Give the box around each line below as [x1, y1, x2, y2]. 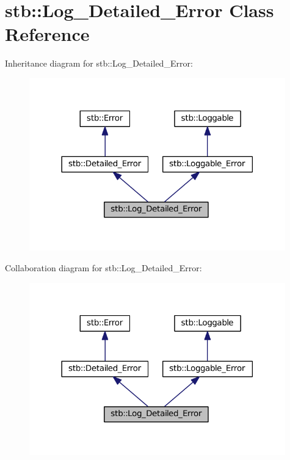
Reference [5, 21, 90, 46]
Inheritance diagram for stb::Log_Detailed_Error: [5, 57, 193, 70]
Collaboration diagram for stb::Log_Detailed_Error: [5, 261, 202, 274]
